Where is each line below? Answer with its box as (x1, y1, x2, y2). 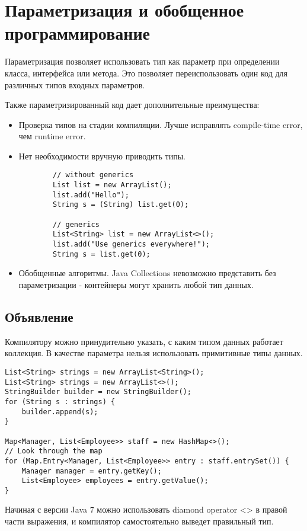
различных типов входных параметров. (5, 78, 145, 91)
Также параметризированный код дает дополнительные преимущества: (5, 98, 260, 111)
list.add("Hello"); (53, 190, 129, 199)
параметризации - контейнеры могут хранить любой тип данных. (18, 278, 254, 290)
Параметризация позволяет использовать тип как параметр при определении (5, 55, 280, 68)
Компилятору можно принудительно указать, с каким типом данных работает (5, 335, 283, 347)
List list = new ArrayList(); (53, 181, 172, 190)
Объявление (5, 307, 73, 325)
